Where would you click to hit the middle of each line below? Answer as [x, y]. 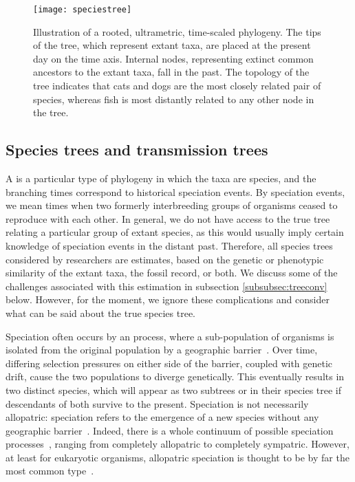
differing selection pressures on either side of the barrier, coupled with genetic [169, 363]
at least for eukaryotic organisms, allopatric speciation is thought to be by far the [177, 457]
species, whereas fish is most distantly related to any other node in [174, 99]
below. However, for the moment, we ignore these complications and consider [168, 299]
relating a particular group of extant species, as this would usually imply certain [175, 232]
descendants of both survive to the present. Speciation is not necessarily [157, 403]
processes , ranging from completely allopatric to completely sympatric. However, [177, 444]
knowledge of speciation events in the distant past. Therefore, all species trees [169, 245]
